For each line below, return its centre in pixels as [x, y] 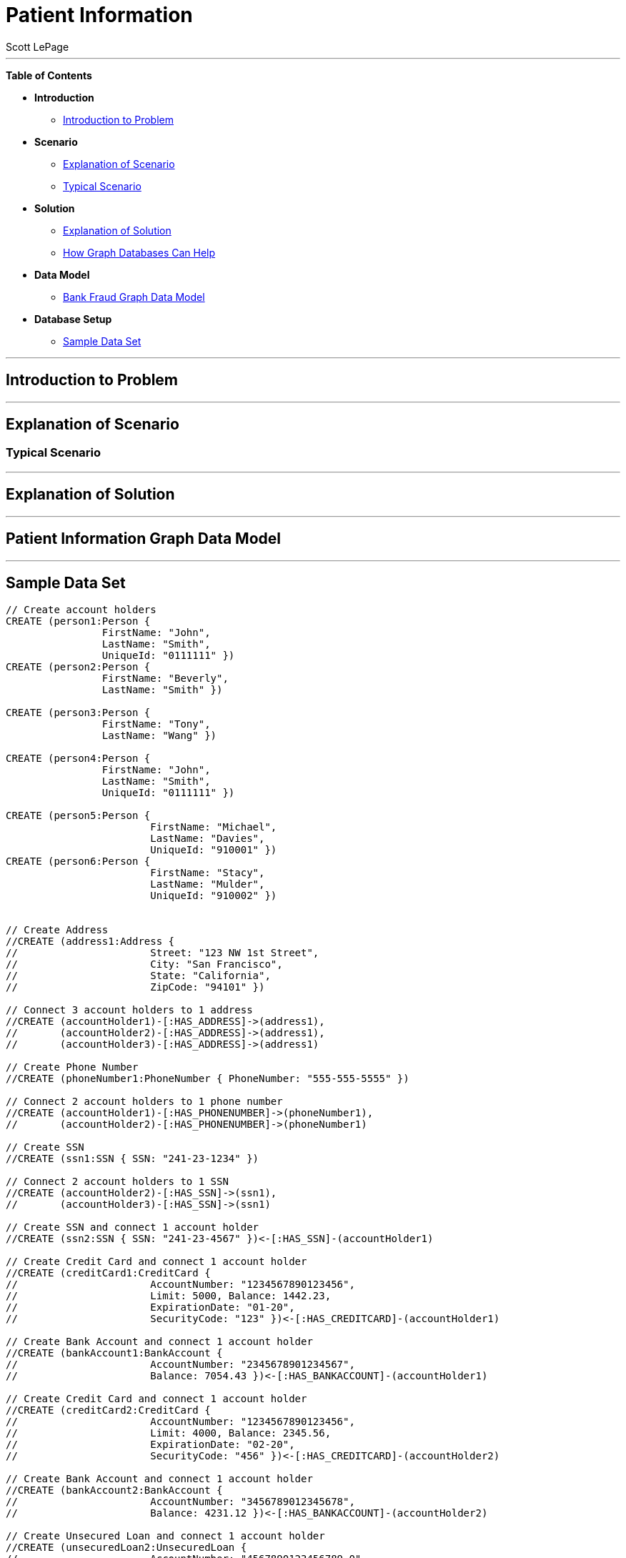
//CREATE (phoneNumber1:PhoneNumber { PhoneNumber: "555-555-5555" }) [208, 1079]
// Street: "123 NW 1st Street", [163, 953]
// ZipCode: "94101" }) [135, 987]
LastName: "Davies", [208, 839]
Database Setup [73, 319]
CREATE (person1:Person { [78, 621]
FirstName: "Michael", [214, 827]
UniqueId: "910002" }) [214, 896]
